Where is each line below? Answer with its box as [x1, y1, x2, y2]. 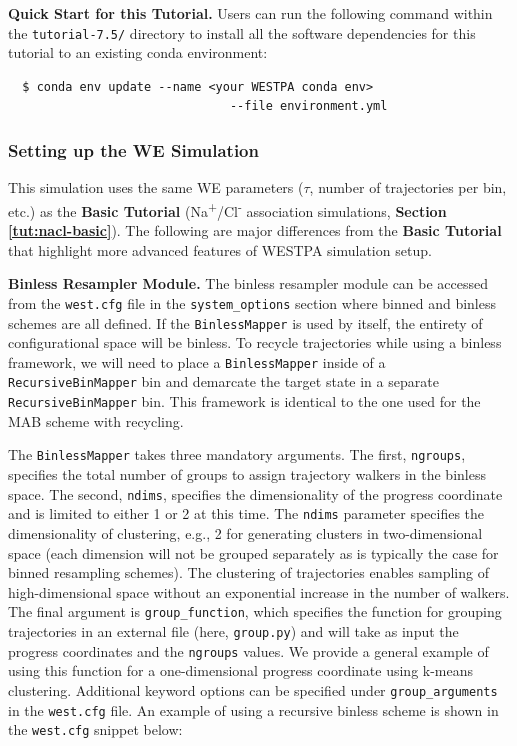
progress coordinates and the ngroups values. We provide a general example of [8, 640, 489, 661]
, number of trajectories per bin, [309, 177, 507, 198]
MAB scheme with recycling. [8, 410, 184, 431]
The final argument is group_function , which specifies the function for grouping [8, 601, 502, 622]
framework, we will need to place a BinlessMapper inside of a [8, 351, 386, 372]
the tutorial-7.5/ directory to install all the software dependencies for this [8, 22, 476, 43]
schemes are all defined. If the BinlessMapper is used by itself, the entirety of [8, 312, 483, 333]
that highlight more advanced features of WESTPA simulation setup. [8, 239, 432, 260]
